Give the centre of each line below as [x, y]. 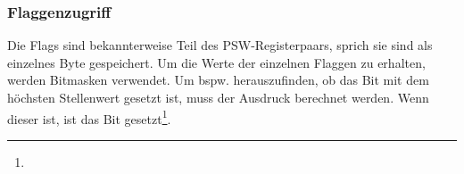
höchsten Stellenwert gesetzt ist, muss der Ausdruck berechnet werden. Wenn [218, 97]
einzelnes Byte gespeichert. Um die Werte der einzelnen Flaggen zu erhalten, [216, 62]
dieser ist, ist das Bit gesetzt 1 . [89, 117]
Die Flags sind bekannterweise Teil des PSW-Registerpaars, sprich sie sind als [220, 45]
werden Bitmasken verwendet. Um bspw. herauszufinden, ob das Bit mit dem [218, 80]
